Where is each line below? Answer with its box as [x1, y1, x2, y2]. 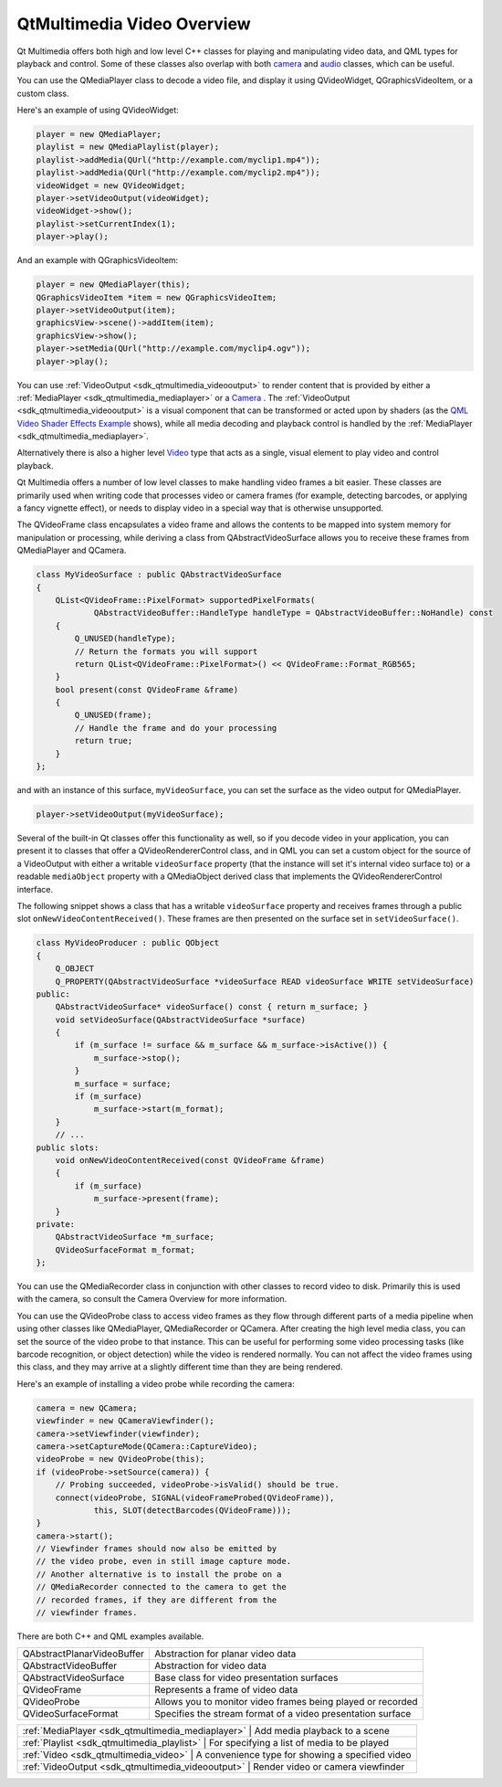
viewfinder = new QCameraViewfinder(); [36, 1416, 214, 1426]
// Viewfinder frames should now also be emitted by [36, 1544, 277, 1554]
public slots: [36, 1142, 99, 1153]
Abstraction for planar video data [154, 1647, 297, 1660]
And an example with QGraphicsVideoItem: [16, 255, 179, 266]
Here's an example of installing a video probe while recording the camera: [16, 1378, 296, 1389]
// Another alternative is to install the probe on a [36, 1569, 282, 1580]
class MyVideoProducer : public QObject [36, 937, 219, 948]
